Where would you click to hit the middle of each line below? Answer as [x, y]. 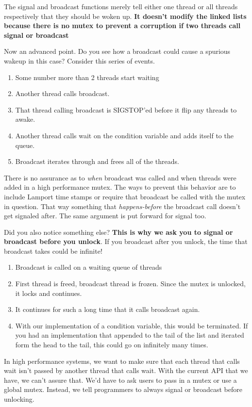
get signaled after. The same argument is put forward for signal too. [105, 216]
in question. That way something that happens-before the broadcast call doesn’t [122, 206]
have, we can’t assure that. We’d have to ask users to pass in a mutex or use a [120, 380]
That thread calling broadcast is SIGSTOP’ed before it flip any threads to [126, 109]
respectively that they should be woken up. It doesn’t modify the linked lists [125, 16]
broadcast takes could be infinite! [53, 251]
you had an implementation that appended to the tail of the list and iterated [130, 335]
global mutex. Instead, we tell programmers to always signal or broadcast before [123, 389]
